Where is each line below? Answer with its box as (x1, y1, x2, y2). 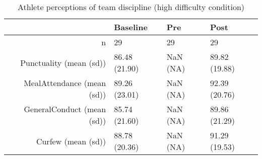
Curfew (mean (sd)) (36, 135, 106, 147)
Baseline (114, 21, 148, 33)
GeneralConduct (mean (24, 103, 106, 115)
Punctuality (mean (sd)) (20, 56, 106, 68)
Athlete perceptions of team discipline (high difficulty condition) (17, 1, 245, 13)
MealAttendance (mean (24, 77, 106, 89)
